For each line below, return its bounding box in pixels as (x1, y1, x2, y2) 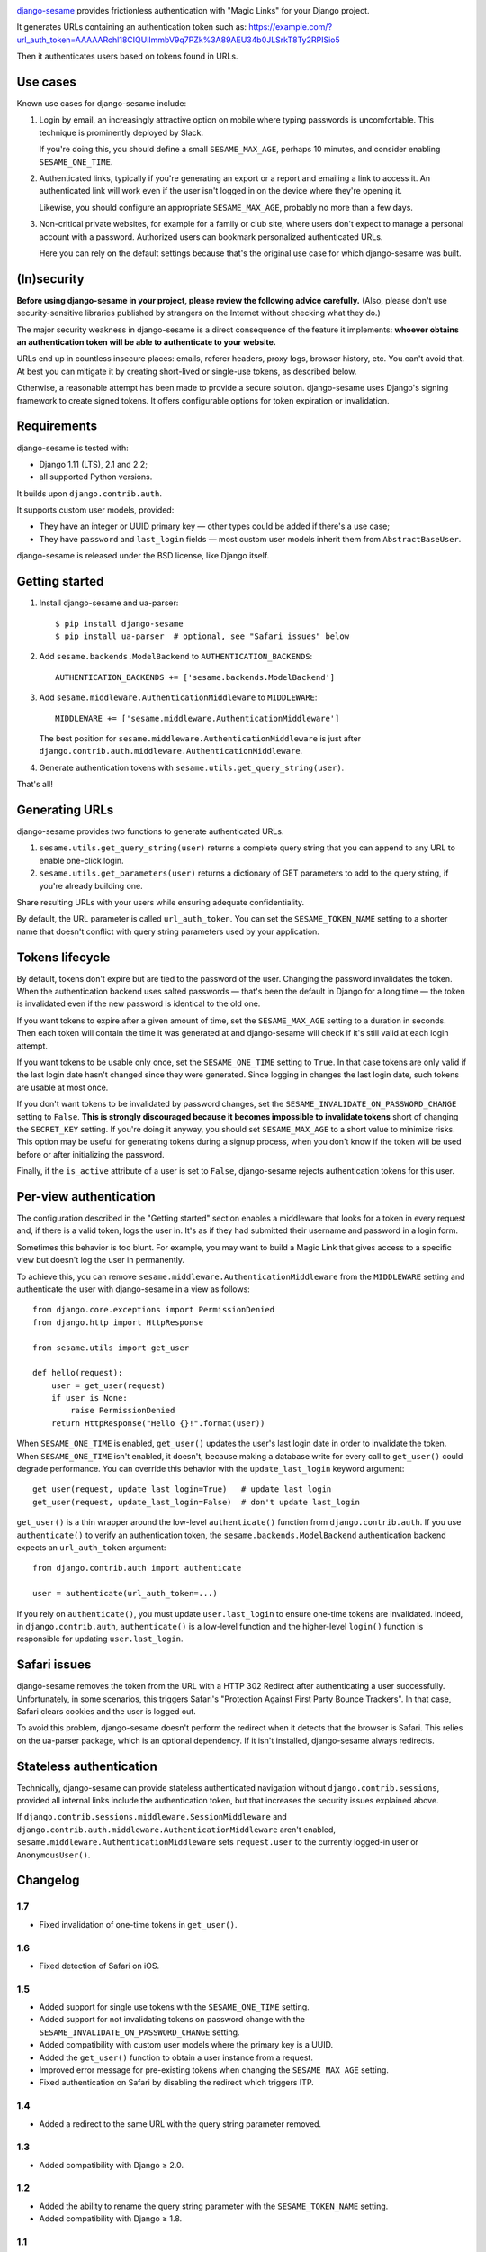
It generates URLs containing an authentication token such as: (16, 22, 247, 32)
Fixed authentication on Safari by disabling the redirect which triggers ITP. (39, 2077, 314, 2088)
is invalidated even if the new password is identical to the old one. (16, 998, 261, 1009)
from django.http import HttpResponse (32, 1317, 204, 1328)
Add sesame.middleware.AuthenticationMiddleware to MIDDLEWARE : (39, 692, 318, 703)
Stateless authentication (16, 1758, 157, 1774)
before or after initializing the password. (16, 1149, 166, 1159)
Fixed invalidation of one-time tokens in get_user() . (39, 1919, 238, 1930)
